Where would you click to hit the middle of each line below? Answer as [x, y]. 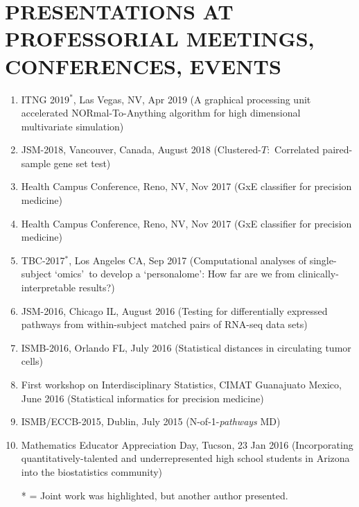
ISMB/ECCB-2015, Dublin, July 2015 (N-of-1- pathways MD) [151, 421]
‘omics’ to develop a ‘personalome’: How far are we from [175, 274]
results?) [97, 287]
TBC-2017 [43, 260]
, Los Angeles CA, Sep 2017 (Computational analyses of [187, 260]
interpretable [49, 287]
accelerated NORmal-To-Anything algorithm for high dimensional [161, 113]
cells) [32, 361]
